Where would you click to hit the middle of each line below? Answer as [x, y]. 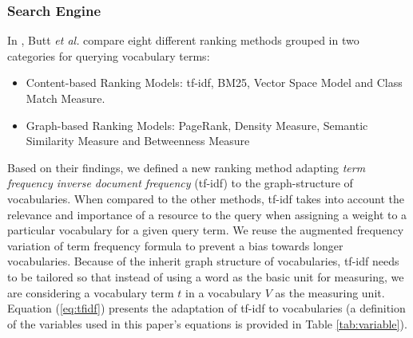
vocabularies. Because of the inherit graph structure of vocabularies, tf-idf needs [203, 261]
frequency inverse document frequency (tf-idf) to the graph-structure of [180, 183]
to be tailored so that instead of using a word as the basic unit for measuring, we [206, 276]
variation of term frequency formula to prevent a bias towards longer [175, 245]
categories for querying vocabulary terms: [109, 55]
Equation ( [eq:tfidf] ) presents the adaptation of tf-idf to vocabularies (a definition [206, 308]
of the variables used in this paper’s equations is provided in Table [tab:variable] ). [207, 323]
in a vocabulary [224, 292]
